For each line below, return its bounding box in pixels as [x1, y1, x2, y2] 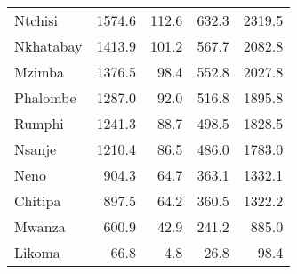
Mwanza [14, 216, 66, 237]
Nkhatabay [14, 36, 83, 56]
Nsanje [14, 139, 57, 159]
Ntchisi [14, 10, 58, 30]
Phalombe [14, 87, 76, 108]
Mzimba [14, 61, 65, 82]
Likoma [14, 242, 60, 262]
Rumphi [14, 113, 64, 133]
